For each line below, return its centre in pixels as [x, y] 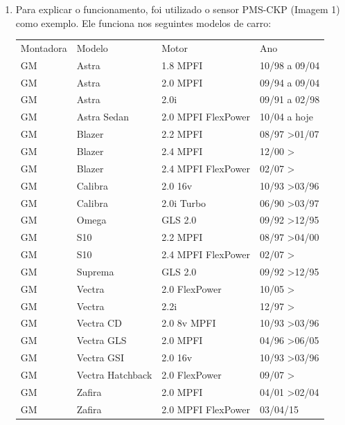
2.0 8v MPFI [189, 323]
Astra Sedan [103, 117]
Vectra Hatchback [114, 374]
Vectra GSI [100, 358]
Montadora [44, 47]
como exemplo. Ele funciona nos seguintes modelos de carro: [143, 22]
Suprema [95, 271]
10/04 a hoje [286, 117]
